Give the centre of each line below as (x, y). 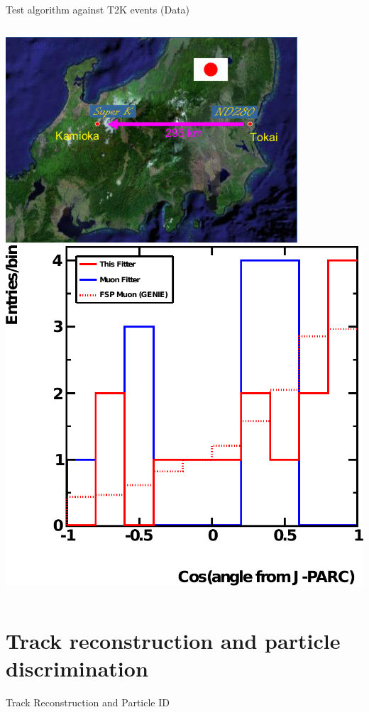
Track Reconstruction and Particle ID (88, 702)
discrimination (77, 668)
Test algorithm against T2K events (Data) (98, 9)
